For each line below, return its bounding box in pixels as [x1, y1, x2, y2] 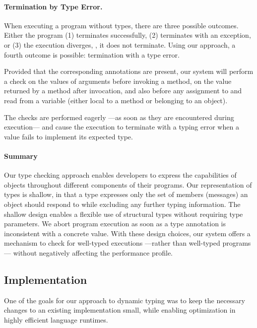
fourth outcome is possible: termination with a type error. [4, 49, 180, 60]
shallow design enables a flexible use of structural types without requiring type [4, 208, 243, 219]
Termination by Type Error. [4, 1, 103, 11]
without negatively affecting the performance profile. [13, 247, 173, 258]
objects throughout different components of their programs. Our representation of [4, 179, 252, 190]
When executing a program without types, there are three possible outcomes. [4, 20, 239, 30]
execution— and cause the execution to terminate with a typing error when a [4, 122, 239, 132]
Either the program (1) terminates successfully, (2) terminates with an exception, [4, 30, 251, 40]
